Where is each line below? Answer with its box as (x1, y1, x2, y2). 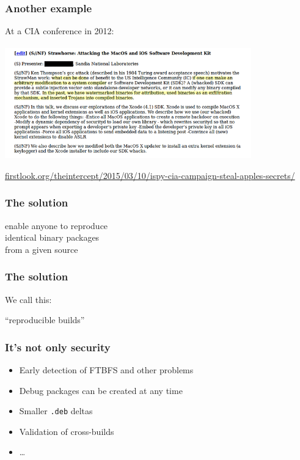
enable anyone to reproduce (5, 219, 108, 232)
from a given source (5, 243, 78, 255)
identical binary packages (5, 231, 100, 244)
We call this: (5, 293, 52, 305)
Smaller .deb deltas (19, 404, 93, 417)
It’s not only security (5, 339, 111, 354)
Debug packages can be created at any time (19, 384, 183, 396)
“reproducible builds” (5, 313, 85, 326)
